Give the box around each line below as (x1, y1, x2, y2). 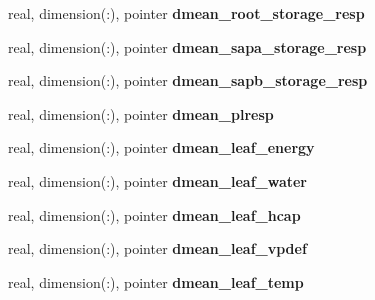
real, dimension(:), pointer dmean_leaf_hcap (8, 204, 301, 225)
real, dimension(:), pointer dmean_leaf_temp (8, 271, 304, 292)
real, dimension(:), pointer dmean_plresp (8, 103, 274, 124)
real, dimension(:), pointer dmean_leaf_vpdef (8, 238, 307, 259)
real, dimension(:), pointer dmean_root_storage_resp (8, 3, 365, 23)
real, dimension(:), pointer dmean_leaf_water (8, 170, 308, 191)
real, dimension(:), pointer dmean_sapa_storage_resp (8, 36, 367, 57)
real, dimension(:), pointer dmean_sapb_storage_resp (8, 70, 368, 91)
